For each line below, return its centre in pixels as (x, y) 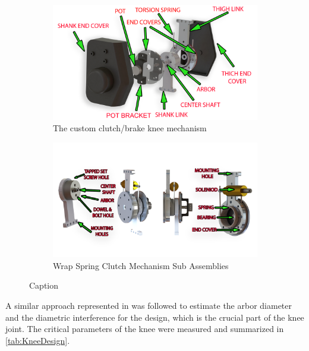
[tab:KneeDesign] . (38, 340)
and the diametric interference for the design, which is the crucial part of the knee (155, 317)
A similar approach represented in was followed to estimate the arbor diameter (149, 305)
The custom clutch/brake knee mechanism (130, 128)
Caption (44, 285)
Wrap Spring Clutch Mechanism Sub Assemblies (141, 265)
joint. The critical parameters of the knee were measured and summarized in (145, 329)
